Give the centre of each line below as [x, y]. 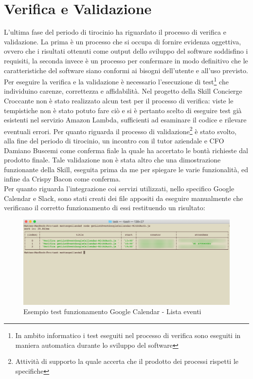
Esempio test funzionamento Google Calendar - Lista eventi [112, 311]
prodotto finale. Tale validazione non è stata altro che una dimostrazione [112, 160]
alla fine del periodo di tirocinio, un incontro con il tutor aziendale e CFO [114, 140]
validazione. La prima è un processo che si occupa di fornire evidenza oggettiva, [123, 41]
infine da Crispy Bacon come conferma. [62, 179]
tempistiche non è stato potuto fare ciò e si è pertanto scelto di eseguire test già [123, 110]
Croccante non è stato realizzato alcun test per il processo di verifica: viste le [119, 100]
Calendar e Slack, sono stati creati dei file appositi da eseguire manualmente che [124, 198]
